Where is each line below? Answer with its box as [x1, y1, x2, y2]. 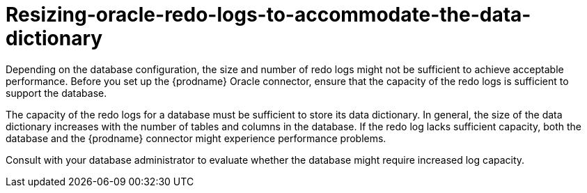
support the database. [6, 86, 107, 99]
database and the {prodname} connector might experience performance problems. [6, 132, 386, 144]
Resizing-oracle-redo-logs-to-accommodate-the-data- [6, 3, 531, 26]
